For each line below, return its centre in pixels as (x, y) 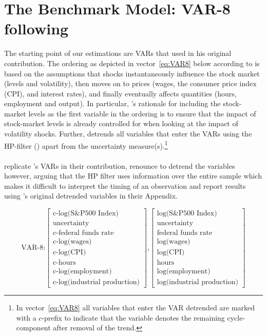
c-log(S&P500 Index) (86, 213)
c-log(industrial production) (96, 282)
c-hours (64, 263)
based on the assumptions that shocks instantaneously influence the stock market (132, 73)
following (36, 28)
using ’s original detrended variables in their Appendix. (91, 196)
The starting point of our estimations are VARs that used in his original (118, 53)
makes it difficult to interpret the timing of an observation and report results (125, 185)
